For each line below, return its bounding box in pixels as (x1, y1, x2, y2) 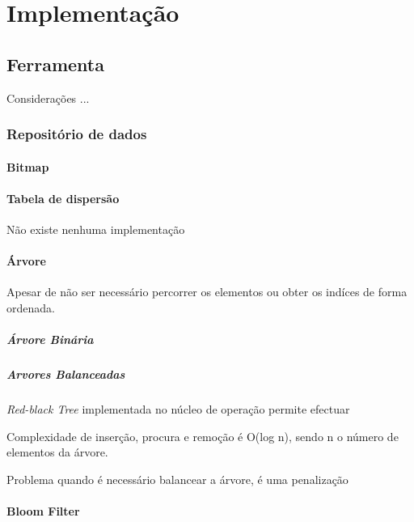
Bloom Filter (6, 503, 80, 520)
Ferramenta (6, 51, 104, 76)
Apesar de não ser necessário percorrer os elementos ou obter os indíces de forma (6, 283, 408, 300)
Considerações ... (6, 89, 90, 106)
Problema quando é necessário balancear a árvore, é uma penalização (6, 470, 349, 487)
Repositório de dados (6, 124, 147, 144)
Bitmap (6, 158, 49, 175)
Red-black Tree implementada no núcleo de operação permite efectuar (6, 401, 350, 418)
